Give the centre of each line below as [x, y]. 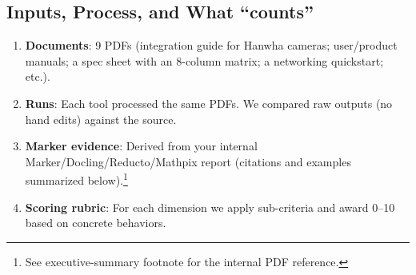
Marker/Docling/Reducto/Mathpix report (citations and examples [188, 161]
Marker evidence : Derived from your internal [141, 146]
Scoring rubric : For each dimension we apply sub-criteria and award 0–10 [210, 207]
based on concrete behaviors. [96, 223]
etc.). [38, 76]
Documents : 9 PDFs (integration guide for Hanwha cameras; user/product [211, 45]
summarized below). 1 [76, 179]
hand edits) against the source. [101, 119]
